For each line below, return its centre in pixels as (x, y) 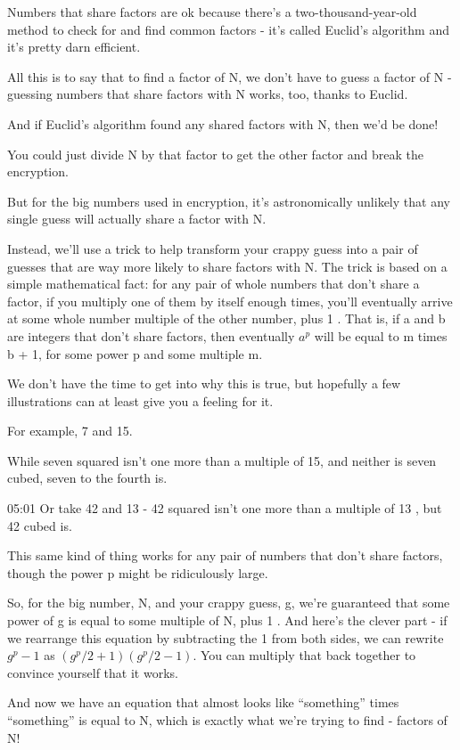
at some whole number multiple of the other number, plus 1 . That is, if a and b (226, 318)
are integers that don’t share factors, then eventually (151, 335)
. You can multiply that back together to (304, 655)
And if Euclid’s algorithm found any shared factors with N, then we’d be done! (223, 123)
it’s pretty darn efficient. (74, 47)
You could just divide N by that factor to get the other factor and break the (215, 154)
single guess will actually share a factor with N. (137, 219)
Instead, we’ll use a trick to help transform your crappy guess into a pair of (213, 248)
